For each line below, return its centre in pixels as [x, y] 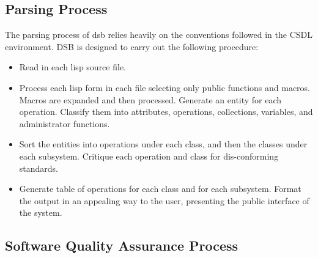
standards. [39, 168]
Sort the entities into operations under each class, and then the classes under [163, 144]
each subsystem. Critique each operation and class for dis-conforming [149, 156]
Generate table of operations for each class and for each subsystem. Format [160, 189]
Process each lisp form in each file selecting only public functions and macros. [165, 87]
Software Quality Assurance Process [122, 245]
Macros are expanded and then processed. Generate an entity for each [150, 99]
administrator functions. [65, 123]
